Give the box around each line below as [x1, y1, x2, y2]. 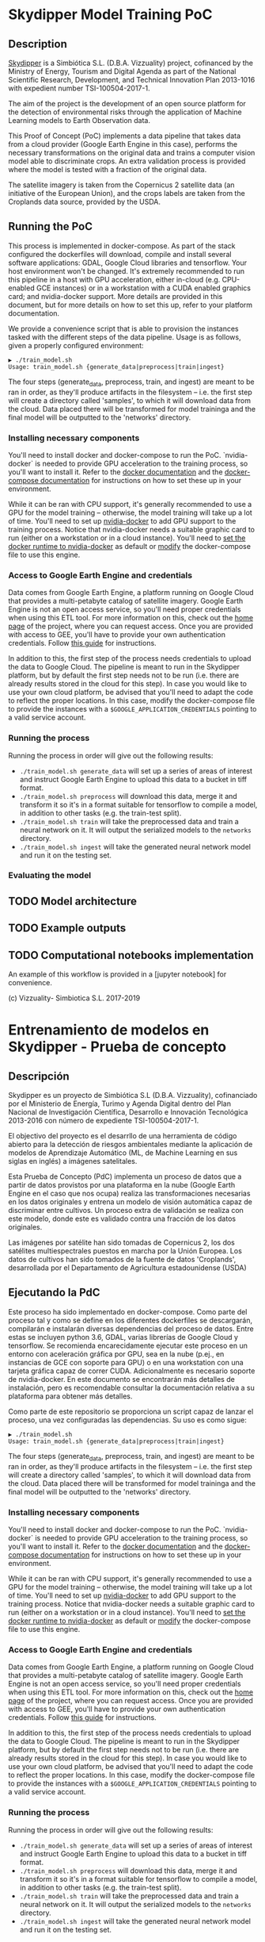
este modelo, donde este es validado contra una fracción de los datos [8, 1214, 236, 1223]
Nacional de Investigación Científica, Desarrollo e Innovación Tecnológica [8, 1107, 248, 1117]
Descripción [8, 1069, 70, 1083]
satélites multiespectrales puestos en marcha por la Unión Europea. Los [8, 1246, 243, 1256]
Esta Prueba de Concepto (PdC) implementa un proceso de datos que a [8, 1172, 242, 1181]
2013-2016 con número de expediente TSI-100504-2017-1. [8, 1116, 199, 1126]
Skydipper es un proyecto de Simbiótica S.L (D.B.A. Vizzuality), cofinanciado [8, 1091, 258, 1100]
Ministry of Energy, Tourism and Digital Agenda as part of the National [8, 67, 237, 76]
